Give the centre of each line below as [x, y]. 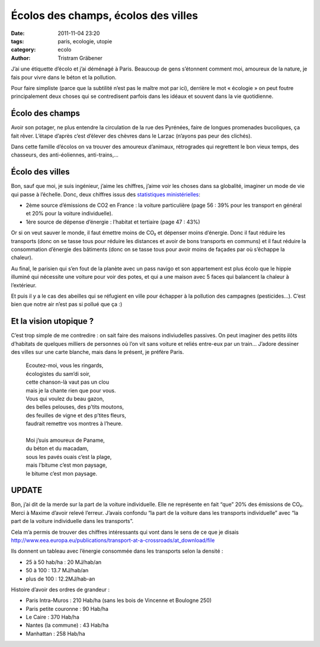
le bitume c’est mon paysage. [62, 473]
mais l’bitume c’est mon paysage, [66, 465]
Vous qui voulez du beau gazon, [65, 399]
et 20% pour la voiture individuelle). [69, 213]
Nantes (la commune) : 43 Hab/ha [67, 625]
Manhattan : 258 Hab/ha [55, 633]
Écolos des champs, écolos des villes [105, 15]
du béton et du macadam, [57, 448]
